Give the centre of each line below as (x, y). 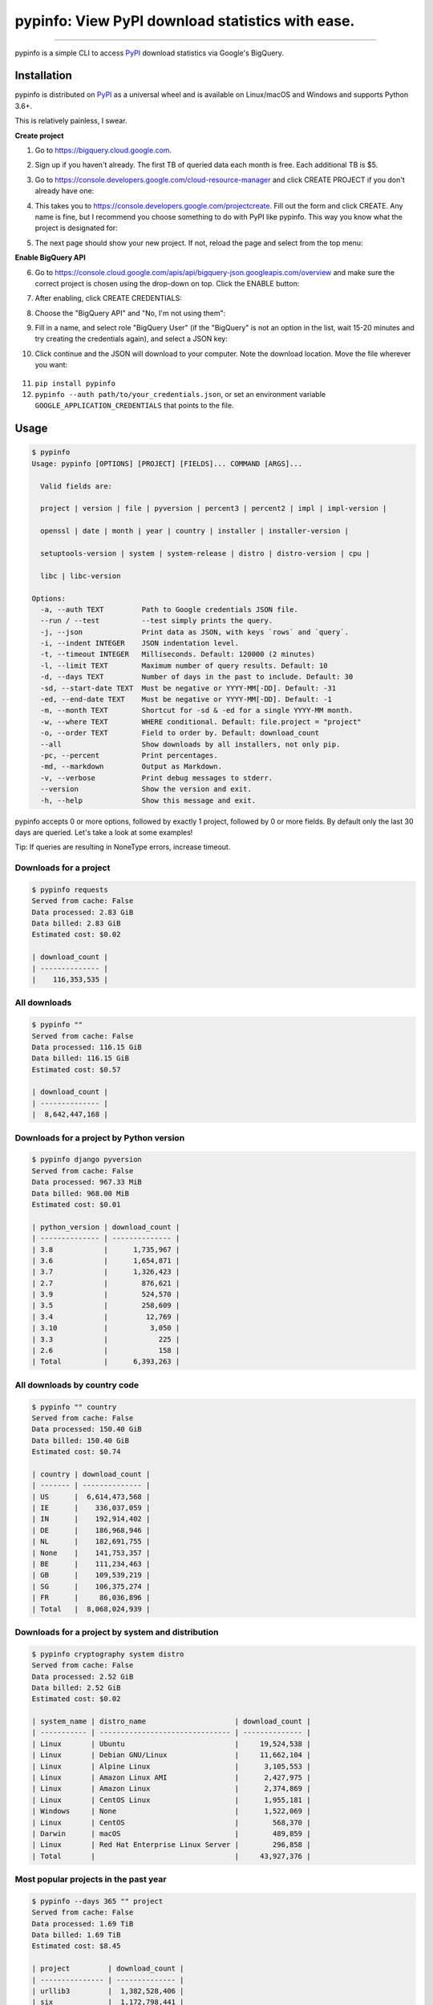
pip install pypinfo (75, 383)
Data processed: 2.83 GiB (83, 912)
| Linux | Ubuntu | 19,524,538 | (171, 1744)
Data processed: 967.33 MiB (87, 1182)
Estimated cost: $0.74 (76, 1452)
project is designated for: (76, 228)
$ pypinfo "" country (74, 1407)
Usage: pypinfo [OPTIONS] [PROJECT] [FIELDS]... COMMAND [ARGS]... (167, 464)
